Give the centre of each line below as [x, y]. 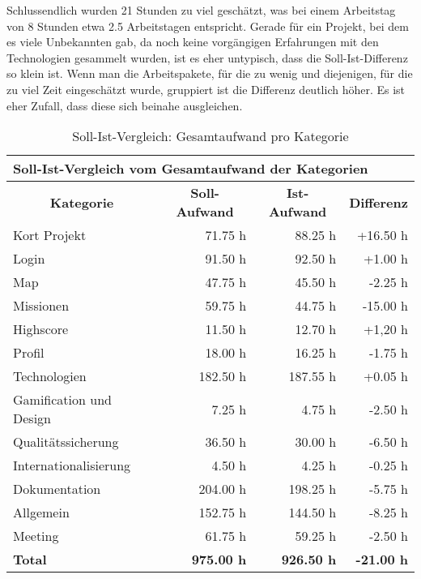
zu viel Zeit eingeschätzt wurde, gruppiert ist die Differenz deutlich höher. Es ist [206, 89]
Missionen [41, 306]
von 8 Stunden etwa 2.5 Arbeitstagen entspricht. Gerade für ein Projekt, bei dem [208, 26]
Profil [29, 353]
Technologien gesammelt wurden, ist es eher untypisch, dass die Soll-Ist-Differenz [207, 57]
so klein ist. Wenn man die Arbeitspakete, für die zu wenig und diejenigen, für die [210, 73]
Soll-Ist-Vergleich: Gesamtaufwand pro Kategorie [210, 136]
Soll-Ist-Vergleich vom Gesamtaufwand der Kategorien [191, 169]
